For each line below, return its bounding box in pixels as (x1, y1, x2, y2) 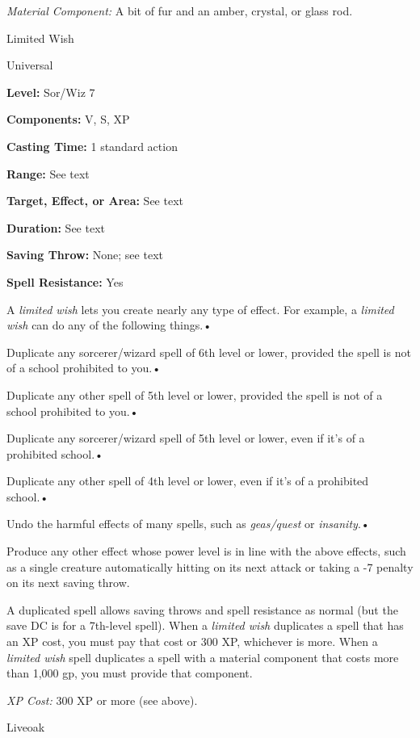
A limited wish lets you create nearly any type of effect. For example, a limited (6, 300, 394, 317)
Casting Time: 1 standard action (6, 137, 178, 154)
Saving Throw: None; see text (6, 246, 163, 263)
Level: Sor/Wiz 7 (6, 83, 95, 100)
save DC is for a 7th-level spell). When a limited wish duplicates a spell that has (6, 617, 404, 634)
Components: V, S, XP (6, 111, 130, 128)
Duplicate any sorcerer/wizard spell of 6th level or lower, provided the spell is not (6, 343, 411, 360)
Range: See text (6, 165, 90, 182)
